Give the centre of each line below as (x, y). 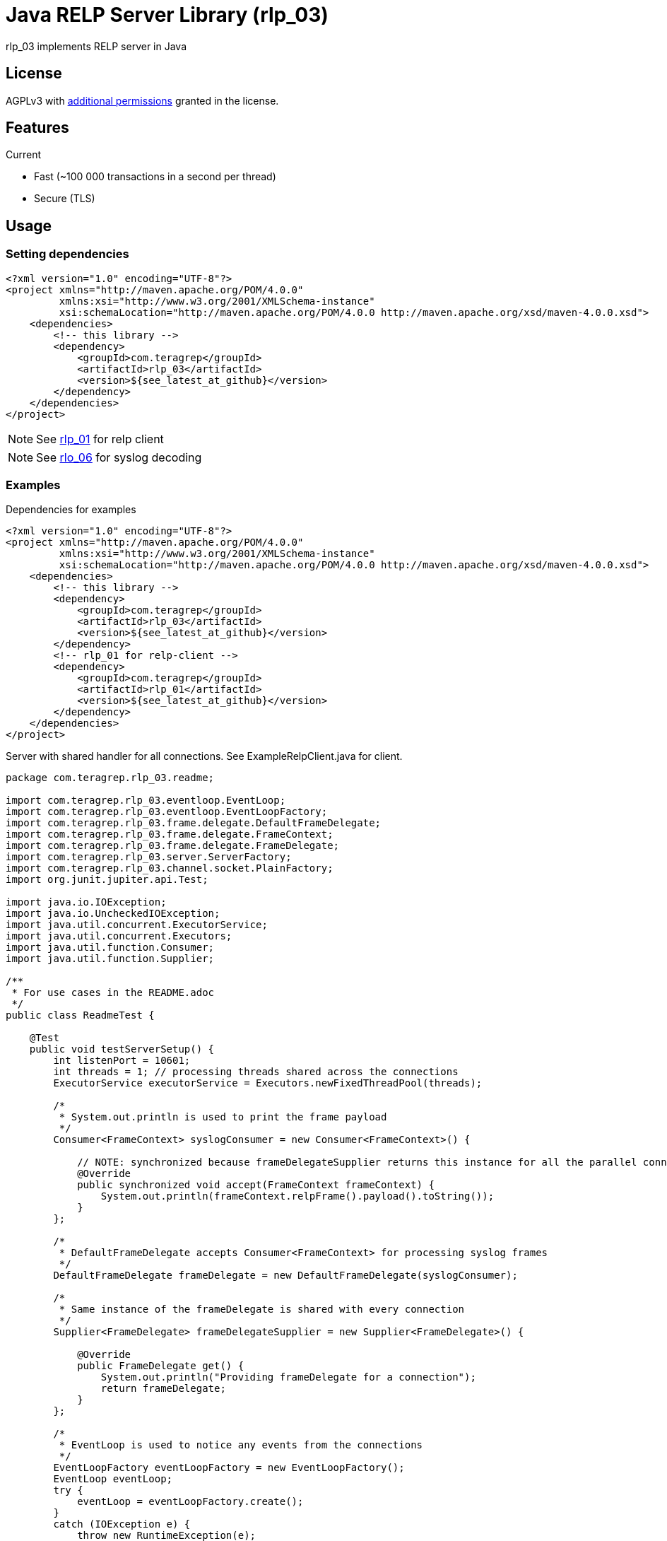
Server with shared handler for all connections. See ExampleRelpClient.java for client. (204, 756)
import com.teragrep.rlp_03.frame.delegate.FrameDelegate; (173, 846)
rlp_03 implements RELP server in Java (96, 46)
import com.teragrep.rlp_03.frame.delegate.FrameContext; (170, 834)
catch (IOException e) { (122, 1524)
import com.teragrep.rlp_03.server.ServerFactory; (149, 857)
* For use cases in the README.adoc (113, 993)
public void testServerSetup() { (122, 1049)
